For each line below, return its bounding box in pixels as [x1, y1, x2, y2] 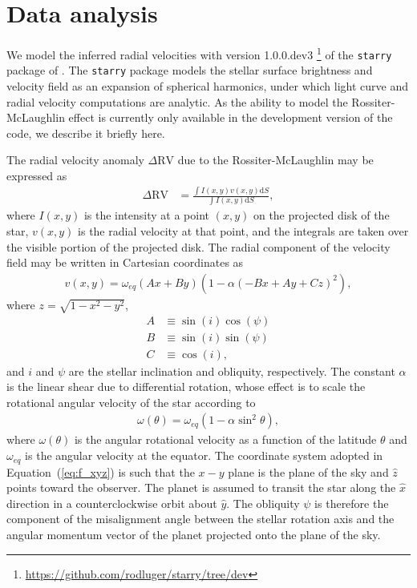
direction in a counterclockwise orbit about [6, 494, 217, 511]
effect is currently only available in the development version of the [68, 109, 393, 126]
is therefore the [314, 494, 389, 511]
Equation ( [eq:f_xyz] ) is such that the [6, 463, 195, 480]
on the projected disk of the [253, 207, 390, 224]
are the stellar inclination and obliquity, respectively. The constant [68, 362, 395, 379]
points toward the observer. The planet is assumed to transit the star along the [6, 479, 396, 496]
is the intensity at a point [83, 207, 210, 224]
